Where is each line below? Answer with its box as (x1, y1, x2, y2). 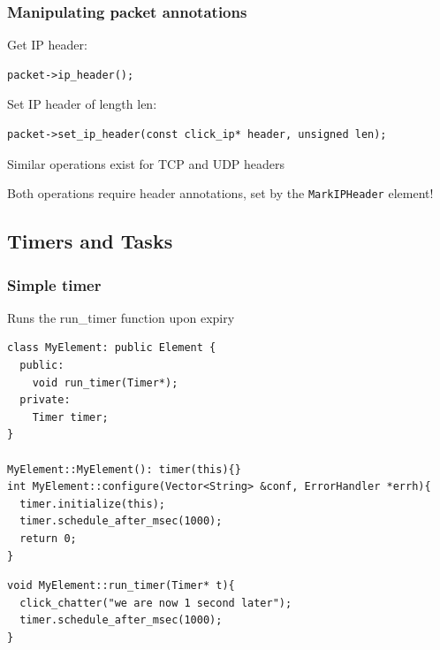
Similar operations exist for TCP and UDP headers (7, 154, 285, 172)
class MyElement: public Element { (7, 341, 216, 355)
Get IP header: (7, 35, 87, 54)
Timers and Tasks (7, 227, 173, 255)
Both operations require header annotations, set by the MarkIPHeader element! (7, 184, 434, 203)
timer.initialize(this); (19, 497, 165, 510)
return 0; (19, 531, 77, 545)
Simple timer (7, 273, 102, 295)
